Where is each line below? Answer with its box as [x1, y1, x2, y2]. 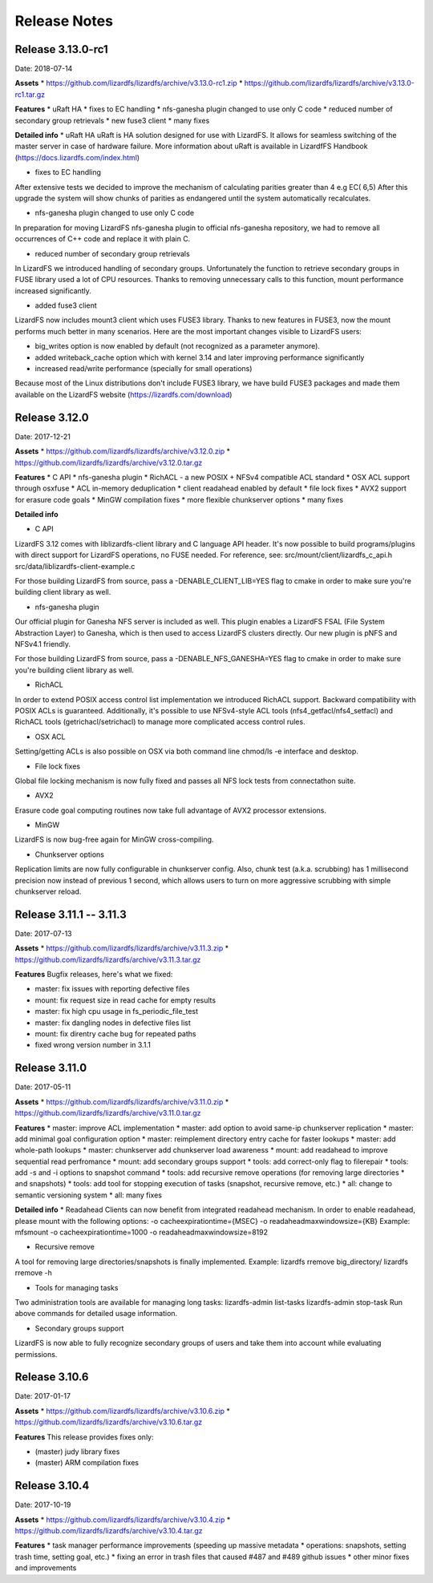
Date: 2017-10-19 [14, 1500, 71, 1510]
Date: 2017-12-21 [14, 431, 71, 441]
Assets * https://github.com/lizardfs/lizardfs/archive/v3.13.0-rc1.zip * [14, 79, 243, 88]
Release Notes [14, 12, 114, 30]
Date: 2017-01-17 [14, 1391, 71, 1401]
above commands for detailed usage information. [14, 1309, 178, 1318]
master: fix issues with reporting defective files [34, 984, 190, 994]
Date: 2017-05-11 [14, 1082, 71, 1092]
